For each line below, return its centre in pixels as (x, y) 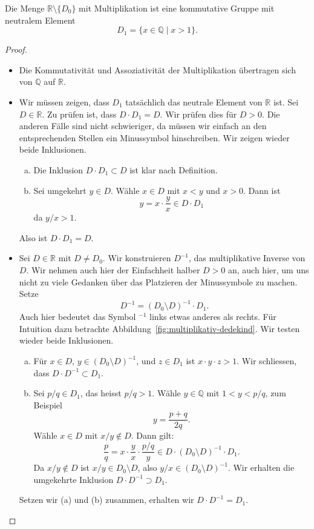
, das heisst (101, 393)
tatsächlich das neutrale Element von (194, 101)
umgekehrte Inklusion (74, 479)
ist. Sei (286, 101)
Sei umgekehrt (60, 190)
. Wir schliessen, (267, 361)
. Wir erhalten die (261, 467)
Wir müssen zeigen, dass (64, 101)
